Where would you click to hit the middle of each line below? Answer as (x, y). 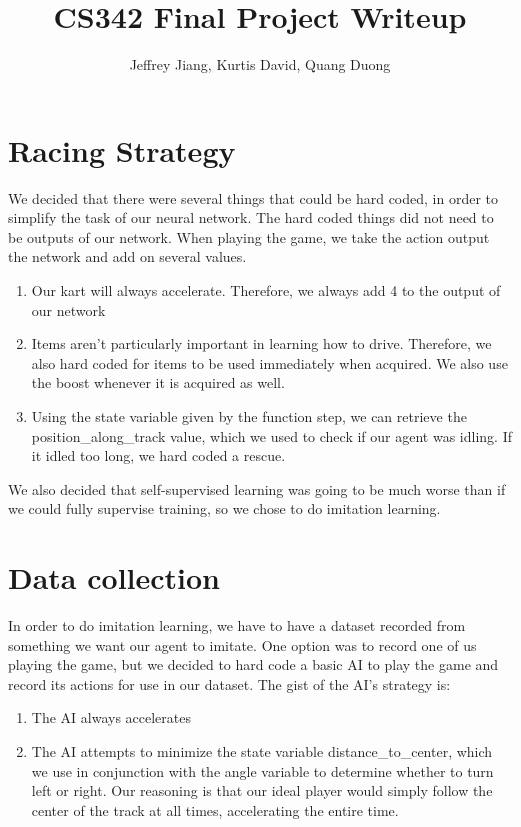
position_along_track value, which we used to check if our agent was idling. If (271, 435)
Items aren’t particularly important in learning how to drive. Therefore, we (261, 343)
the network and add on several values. (127, 256)
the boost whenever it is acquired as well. (158, 382)
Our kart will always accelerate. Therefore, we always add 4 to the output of (266, 290)
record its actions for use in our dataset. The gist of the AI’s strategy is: (229, 683)
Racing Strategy (122, 149)
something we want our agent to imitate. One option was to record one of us (242, 644)
